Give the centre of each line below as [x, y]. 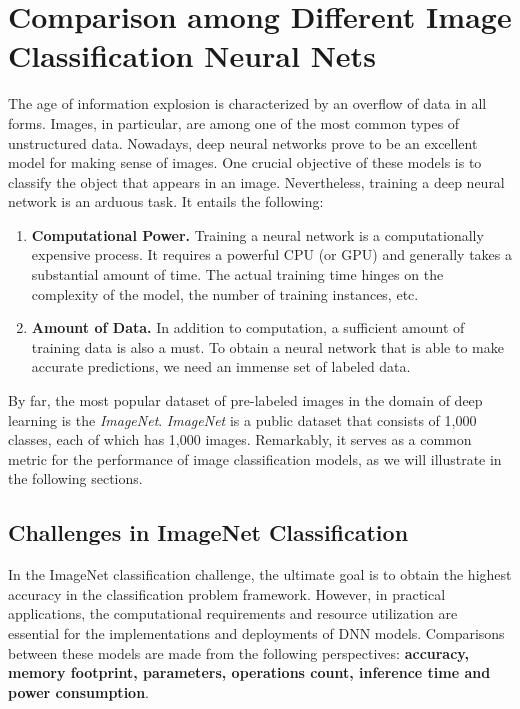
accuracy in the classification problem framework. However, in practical [227, 593]
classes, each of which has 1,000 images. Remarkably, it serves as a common [240, 439]
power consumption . [78, 691]
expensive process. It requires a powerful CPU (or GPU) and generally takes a [271, 254]
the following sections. [75, 478]
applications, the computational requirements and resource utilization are [233, 613]
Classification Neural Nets [192, 55]
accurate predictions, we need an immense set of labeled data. [221, 366]
